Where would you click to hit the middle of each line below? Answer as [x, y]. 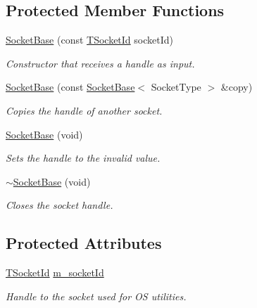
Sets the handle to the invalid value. [83, 158]
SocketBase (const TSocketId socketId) [89, 40]
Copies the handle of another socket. [84, 110]
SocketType [176, 87]
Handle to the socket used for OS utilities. [96, 296]
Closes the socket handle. [59, 205]
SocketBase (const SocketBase [70, 87]
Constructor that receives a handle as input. [100, 63]
